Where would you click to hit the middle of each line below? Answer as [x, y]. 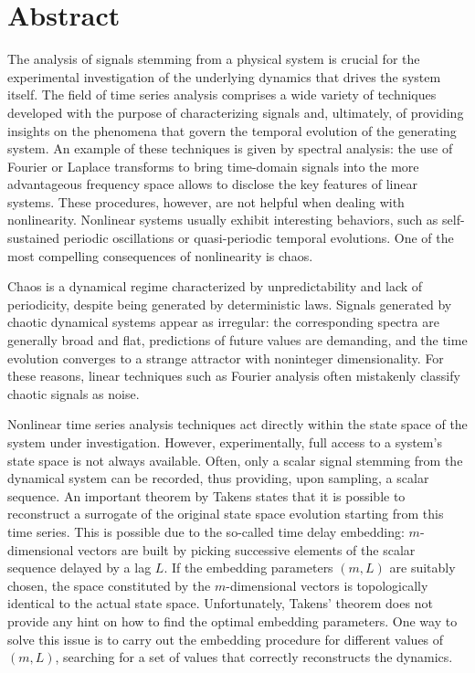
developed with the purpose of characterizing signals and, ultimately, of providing [236, 112]
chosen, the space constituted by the [109, 585]
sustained [33, 238]
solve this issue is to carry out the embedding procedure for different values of [226, 639]
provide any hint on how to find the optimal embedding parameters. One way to [232, 620]
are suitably [422, 568]
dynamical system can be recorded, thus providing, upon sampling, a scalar [218, 478]
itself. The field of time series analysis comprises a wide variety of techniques [222, 95]
